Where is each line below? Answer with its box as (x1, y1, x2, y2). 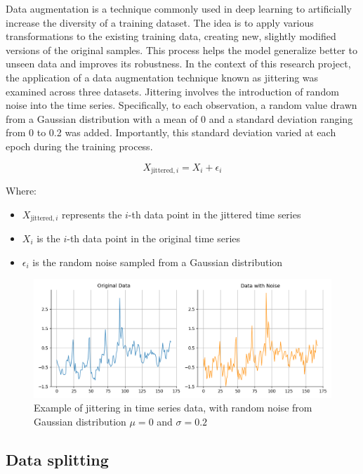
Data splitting (6, 448, 109, 470)
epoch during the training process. (6, 138, 153, 153)
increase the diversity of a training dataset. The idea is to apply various (6, 15, 314, 29)
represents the (61, 206, 122, 221)
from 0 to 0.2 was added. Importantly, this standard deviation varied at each (6, 125, 336, 140)
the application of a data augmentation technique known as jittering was (6, 70, 319, 84)
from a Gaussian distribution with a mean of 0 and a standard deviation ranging (6, 111, 353, 126)
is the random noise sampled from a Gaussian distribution (32, 254, 283, 269)
